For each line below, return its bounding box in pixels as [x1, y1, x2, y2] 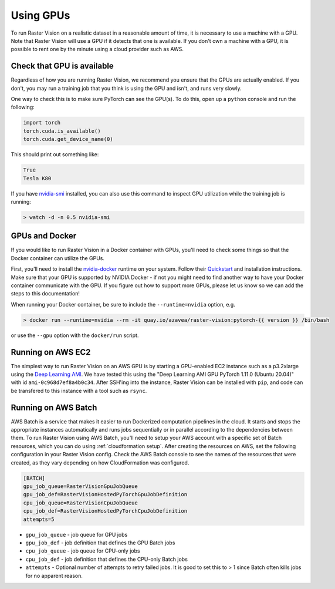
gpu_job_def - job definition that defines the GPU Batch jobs [25, 539, 175, 546]
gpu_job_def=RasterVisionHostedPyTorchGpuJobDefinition [23, 491, 188, 498]
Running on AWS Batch [11, 402, 97, 412]
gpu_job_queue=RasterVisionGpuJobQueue [23, 483, 138, 490]
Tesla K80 [23, 175, 52, 181]
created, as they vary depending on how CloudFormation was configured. [11, 459, 190, 466]
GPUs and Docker [11, 231, 77, 241]
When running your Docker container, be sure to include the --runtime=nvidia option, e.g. [11, 301, 236, 308]
